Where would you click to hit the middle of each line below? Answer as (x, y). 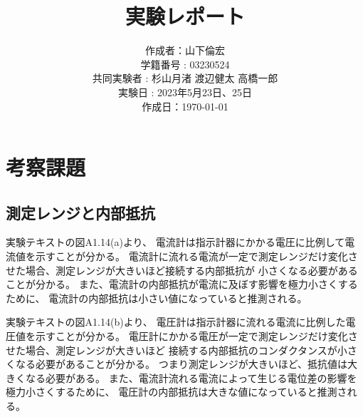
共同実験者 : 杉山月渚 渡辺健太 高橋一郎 (185, 78)
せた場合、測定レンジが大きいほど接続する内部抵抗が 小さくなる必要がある (182, 270)
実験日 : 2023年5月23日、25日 (185, 92)
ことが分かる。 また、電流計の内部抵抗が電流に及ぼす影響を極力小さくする (182, 284)
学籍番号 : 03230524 (185, 64)
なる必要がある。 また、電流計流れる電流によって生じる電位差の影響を (191, 377)
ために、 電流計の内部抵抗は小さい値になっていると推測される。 (157, 298)
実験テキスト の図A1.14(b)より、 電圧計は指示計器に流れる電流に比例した (176, 322)
